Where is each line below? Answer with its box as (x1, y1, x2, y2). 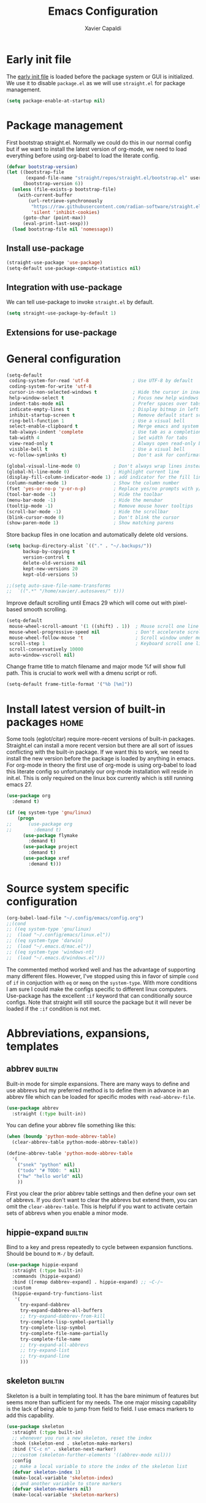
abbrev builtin (6, 1064, 58, 1074)
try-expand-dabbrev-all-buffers (20, 1307, 103, 1314)
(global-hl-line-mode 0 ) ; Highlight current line (6, 468, 180, 475)
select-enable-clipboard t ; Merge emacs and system (9, 423, 199, 430)
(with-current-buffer (17, 192, 72, 198)
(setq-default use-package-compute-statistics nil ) (6, 265, 141, 271)
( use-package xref (22, 855, 70, 862)
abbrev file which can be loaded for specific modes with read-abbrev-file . (6, 1093, 196, 1100)
